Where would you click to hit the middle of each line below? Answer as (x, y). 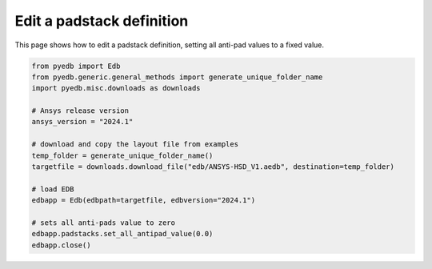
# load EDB (53, 189)
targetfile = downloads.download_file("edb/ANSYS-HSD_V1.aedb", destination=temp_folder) (213, 167)
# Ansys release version (80, 111)
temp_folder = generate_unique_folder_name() (122, 155)
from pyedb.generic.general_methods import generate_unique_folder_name (177, 77)
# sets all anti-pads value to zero (104, 223)
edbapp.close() (61, 245)
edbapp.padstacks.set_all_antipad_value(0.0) (122, 234)
